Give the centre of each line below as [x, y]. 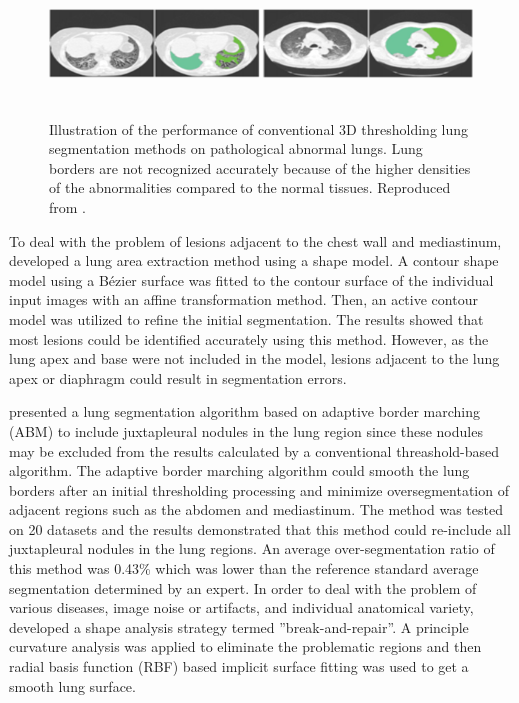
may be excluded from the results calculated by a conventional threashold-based [254, 450]
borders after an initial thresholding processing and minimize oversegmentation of [259, 489]
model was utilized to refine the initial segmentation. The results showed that [246, 318]
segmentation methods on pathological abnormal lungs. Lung [236, 148]
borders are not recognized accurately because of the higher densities [260, 167]
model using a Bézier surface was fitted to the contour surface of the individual [251, 279]
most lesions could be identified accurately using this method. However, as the [249, 338]
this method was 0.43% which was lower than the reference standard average [244, 568]
